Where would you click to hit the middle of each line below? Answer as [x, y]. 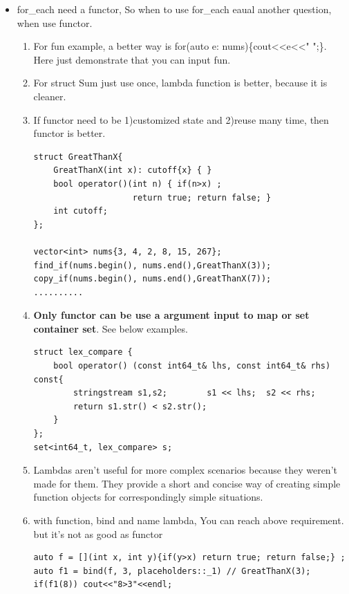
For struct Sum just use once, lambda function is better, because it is [180, 83]
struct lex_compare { [83, 352]
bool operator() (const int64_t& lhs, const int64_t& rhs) [192, 366]
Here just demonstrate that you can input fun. [132, 59]
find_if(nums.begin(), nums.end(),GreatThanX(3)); [152, 265]
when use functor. [55, 22]
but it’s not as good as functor [98, 533]
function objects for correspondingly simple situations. [148, 497]
